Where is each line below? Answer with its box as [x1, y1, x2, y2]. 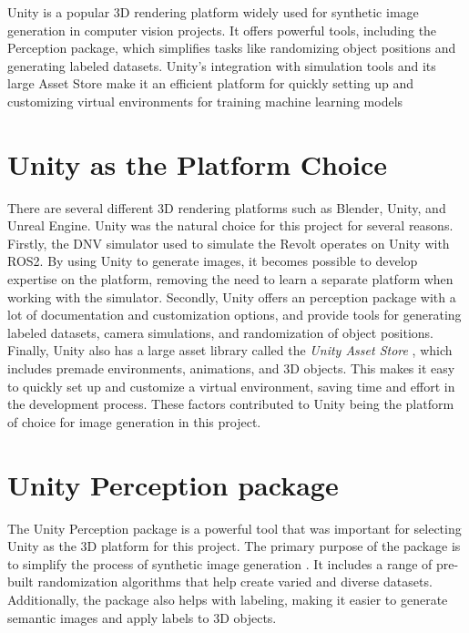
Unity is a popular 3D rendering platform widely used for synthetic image [7, 3, 419, 21]
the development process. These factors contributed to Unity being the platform [7, 394, 454, 413]
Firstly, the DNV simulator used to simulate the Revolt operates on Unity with [7, 233, 450, 252]
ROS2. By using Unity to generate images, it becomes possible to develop [7, 251, 418, 271]
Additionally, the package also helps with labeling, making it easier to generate [7, 589, 448, 608]
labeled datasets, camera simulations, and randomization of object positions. [7, 322, 434, 342]
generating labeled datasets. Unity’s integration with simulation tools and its [7, 56, 436, 75]
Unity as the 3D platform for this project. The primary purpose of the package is [7, 536, 461, 556]
